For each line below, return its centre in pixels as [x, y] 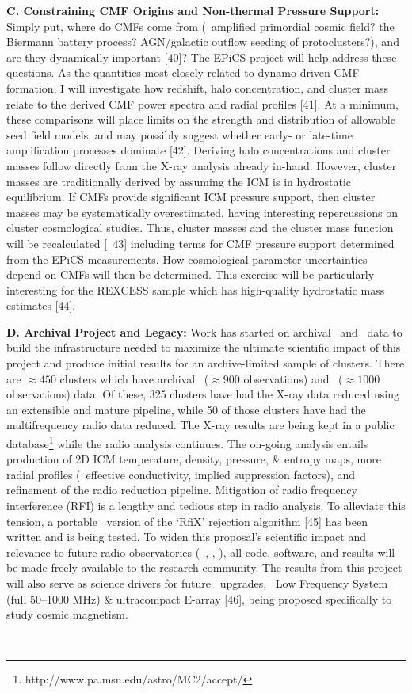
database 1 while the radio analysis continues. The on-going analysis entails [187, 442]
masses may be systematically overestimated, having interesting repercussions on [202, 212]
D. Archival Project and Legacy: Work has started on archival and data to [204, 331]
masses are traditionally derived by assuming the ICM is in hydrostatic [179, 181]
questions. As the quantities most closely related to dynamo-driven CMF [183, 72]
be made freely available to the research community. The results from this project [204, 567]
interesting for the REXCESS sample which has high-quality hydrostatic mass [196, 289]
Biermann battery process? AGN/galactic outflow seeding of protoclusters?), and [203, 42]
